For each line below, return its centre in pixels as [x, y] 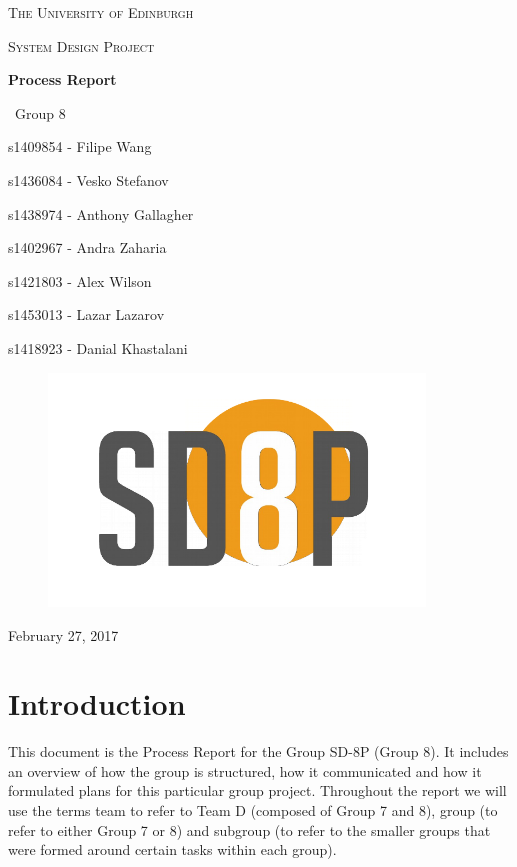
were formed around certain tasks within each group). [172, 849]
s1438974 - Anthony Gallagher [101, 213]
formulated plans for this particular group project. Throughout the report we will [257, 790]
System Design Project [81, 45]
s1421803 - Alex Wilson [80, 280]
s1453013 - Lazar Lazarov [86, 314]
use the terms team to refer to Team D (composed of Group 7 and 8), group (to [253, 810]
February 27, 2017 [63, 634]
